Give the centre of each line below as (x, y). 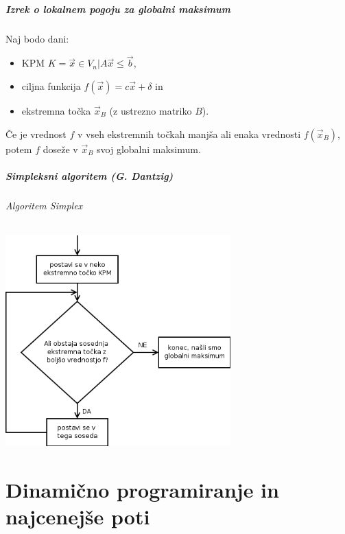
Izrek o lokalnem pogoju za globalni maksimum (118, 9)
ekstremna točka (56, 110)
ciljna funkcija (51, 85)
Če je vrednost (36, 133)
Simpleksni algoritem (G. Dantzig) (90, 175)
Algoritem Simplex (44, 205)
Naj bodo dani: (37, 38)
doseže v (60, 149)
